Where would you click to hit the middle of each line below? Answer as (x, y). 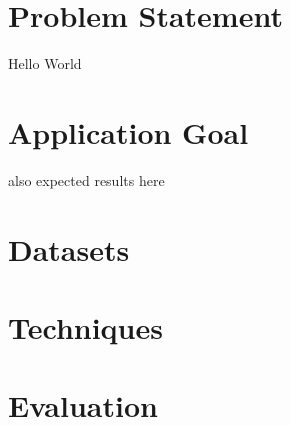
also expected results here (86, 179)
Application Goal (128, 131)
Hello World (45, 63)
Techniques (85, 327)
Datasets (69, 248)
